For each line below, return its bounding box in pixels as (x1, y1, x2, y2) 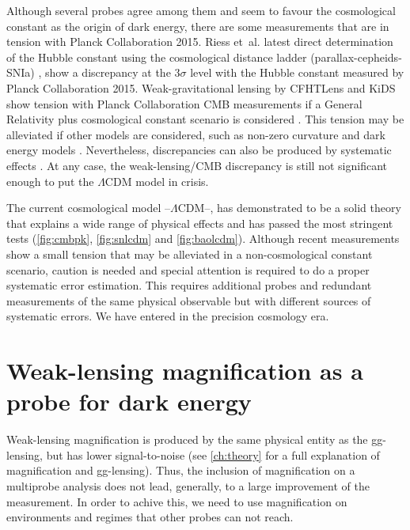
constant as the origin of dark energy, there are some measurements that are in (6, 17, 389, 34)
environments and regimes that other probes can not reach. (6, 509, 294, 525)
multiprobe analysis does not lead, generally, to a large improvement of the (6, 477, 370, 494)
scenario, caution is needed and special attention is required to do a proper (6, 261, 370, 278)
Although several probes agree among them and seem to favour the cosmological (6, 2, 396, 18)
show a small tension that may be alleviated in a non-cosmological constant (6, 245, 373, 262)
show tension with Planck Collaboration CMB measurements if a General (6, 95, 363, 112)
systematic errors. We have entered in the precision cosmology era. (6, 308, 329, 324)
